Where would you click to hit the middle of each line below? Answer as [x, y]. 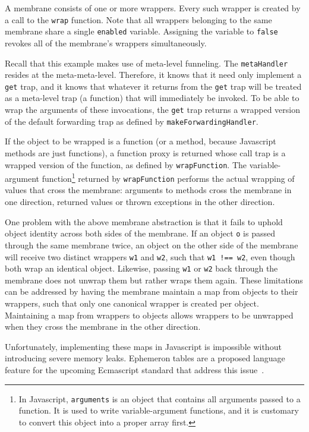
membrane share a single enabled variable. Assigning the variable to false [141, 31]
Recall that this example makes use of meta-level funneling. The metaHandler [146, 63]
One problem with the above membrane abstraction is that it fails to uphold [144, 221]
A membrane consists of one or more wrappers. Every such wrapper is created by [153, 8]
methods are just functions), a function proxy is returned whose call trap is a [145, 152]
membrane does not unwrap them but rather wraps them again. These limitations [154, 280]
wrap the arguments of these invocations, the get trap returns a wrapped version [152, 109]
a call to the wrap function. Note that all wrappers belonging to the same [138, 19]
